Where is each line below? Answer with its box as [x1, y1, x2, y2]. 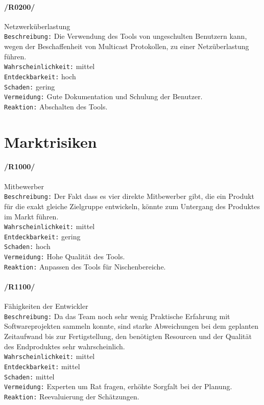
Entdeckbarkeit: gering [4, 231, 81, 241]
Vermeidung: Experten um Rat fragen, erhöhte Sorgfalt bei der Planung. [4, 381, 232, 392]
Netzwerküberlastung [4, 20, 70, 31]
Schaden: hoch [4, 241, 51, 252]
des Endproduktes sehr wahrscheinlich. [4, 341, 125, 351]
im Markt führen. [4, 211, 59, 221]
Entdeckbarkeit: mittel [4, 361, 80, 371]
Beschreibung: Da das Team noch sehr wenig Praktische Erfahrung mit [4, 310, 230, 321]
